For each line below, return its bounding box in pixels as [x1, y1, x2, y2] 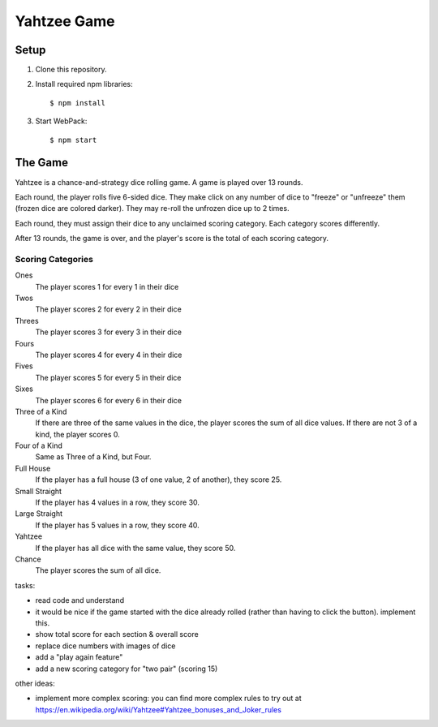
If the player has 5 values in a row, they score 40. [35, 520, 200, 530]
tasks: [15, 580, 36, 590]
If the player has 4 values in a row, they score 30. [35, 497, 200, 507]
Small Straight [15, 486, 62, 496]
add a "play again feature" [35, 652, 123, 662]
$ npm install [49, 98, 105, 107]
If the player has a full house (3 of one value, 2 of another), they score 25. [35, 475, 282, 484]
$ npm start [49, 135, 97, 144]
